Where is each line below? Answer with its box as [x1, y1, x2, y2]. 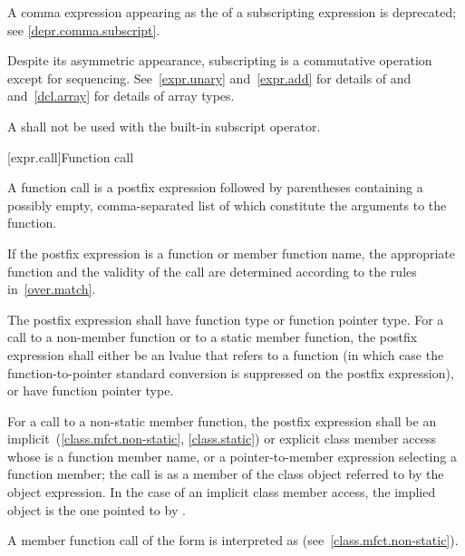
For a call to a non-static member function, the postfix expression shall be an [7, 411, 437, 430]
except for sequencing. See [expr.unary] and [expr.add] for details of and [7, 68, 412, 87]
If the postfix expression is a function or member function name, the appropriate [7, 243, 456, 262]
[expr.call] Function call [7, 147, 134, 166]
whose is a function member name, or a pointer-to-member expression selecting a [7, 446, 457, 465]
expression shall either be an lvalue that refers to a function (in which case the [7, 345, 444, 364]
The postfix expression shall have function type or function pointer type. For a [7, 309, 444, 328]
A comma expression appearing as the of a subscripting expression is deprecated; [7, 3, 457, 21]
